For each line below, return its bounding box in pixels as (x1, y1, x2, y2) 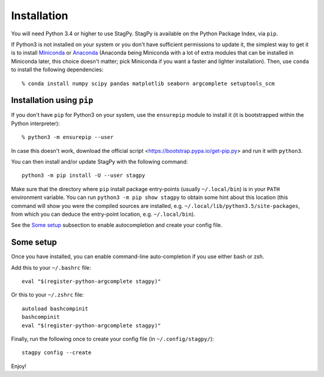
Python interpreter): (11, 120, 60, 127)
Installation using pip (11, 95, 94, 105)
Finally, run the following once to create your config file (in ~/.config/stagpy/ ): (11, 335, 214, 342)
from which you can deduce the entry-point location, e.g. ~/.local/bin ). (11, 210, 196, 218)
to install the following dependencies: (11, 66, 104, 73)
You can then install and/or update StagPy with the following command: (11, 158, 188, 165)
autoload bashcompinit (22, 305, 89, 312)
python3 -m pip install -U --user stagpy (22, 172, 145, 179)
